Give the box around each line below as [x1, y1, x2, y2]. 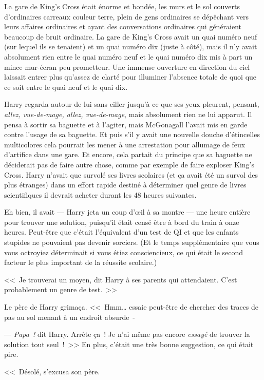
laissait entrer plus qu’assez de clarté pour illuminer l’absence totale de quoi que [4, 71, 257, 82]
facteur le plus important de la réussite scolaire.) [4, 257, 157, 268]
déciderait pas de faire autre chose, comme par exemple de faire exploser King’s [4, 159, 254, 169]
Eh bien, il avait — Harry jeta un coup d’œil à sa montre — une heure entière [4, 206, 251, 217]
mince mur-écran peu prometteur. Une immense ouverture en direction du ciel [4, 61, 250, 72]
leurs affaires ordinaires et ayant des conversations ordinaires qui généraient [4, 21, 242, 32]
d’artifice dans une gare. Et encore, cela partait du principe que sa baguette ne [4, 149, 252, 160]
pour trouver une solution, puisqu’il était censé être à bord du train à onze [4, 216, 239, 227]
